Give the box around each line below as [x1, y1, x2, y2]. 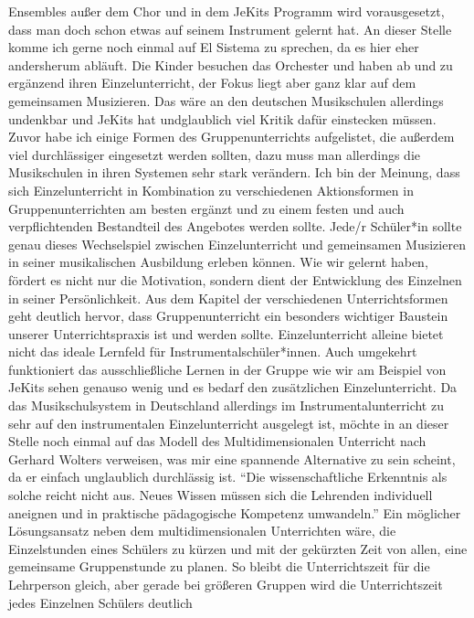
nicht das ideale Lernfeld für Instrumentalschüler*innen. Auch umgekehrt [8, 342, 417, 361]
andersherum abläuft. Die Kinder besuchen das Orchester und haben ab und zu [8, 55, 453, 74]
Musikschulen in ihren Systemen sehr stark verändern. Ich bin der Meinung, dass [8, 163, 460, 182]
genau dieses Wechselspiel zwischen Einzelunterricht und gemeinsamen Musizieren [8, 234, 466, 253]
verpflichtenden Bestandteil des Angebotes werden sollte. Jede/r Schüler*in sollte [8, 217, 462, 236]
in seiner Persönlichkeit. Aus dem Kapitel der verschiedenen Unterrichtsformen [8, 288, 448, 307]
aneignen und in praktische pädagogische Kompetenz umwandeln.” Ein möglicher [8, 503, 461, 522]
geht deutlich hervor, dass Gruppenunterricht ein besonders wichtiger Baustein [8, 306, 448, 325]
